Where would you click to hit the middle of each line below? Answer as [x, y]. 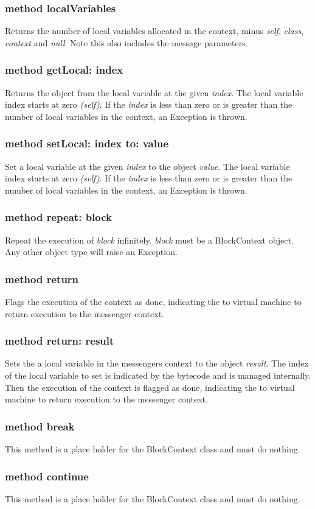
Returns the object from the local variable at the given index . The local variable [154, 92]
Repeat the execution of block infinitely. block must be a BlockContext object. [149, 240]
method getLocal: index [64, 70]
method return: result [60, 341]
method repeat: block [58, 217]
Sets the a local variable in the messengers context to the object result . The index [157, 363]
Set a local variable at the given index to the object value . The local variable [147, 166]
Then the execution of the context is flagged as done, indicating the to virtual [150, 387]
